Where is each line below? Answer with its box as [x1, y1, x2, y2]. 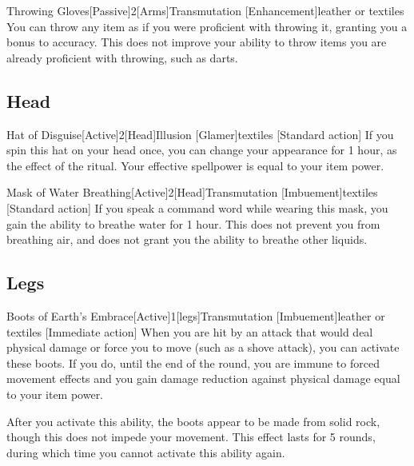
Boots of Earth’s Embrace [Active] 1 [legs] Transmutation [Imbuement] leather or [6, 307, 385, 324]
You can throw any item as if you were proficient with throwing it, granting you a [6, 18, 408, 34]
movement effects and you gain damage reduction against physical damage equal [6, 370, 400, 387]
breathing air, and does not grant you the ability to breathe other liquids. [6, 231, 368, 248]
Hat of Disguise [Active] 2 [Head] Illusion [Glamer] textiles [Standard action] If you [6, 125, 394, 142]
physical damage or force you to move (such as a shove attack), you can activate [6, 339, 400, 356]
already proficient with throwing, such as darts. [6, 49, 238, 66]
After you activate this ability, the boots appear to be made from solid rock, [6, 412, 380, 429]
